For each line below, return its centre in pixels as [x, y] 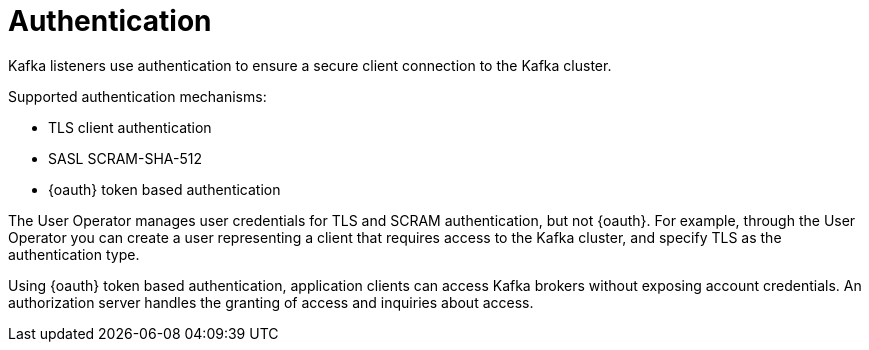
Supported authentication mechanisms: [137, 96]
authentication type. [74, 254]
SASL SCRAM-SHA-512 [125, 158]
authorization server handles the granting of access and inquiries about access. [271, 302]
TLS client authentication [130, 127]
